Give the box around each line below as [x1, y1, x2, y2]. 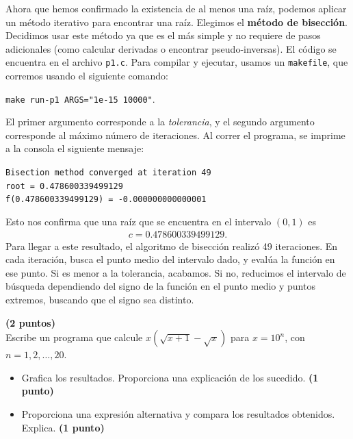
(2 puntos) [5, 315, 55, 329]
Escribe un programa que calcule [5, 330, 143, 344]
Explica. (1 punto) [21, 420, 105, 434]
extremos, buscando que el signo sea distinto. [5, 292, 194, 307]
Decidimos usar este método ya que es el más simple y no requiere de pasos [5, 28, 321, 42]
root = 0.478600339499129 [5, 181, 123, 191]
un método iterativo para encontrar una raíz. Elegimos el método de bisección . [5, 14, 348, 29]
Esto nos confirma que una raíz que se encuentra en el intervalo [5, 214, 272, 229]
